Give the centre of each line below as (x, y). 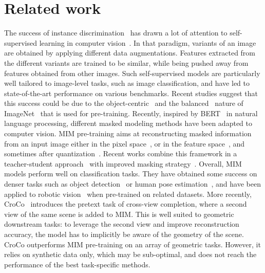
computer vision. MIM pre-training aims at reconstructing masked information (128, 133)
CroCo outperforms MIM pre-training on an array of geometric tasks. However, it (132, 244)
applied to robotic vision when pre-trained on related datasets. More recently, (128, 194)
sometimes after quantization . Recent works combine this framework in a (121, 153)
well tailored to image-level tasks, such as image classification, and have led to (127, 83)
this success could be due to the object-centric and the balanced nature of (124, 103)
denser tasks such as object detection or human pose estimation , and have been (132, 184)
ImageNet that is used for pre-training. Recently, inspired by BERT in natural (131, 113)
